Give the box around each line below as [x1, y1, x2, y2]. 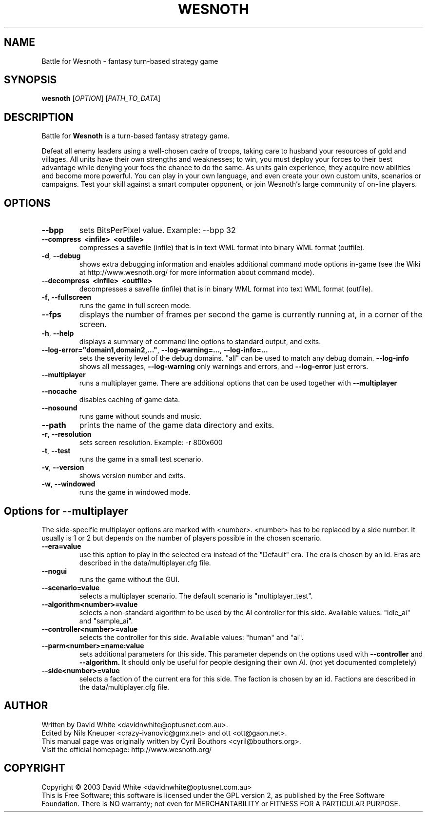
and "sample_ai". [79, 616, 133, 625]
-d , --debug [41, 252, 81, 260]
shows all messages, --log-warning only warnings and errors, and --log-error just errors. [79, 362, 369, 371]
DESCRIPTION [4, 111, 74, 123]
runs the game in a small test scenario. [79, 455, 203, 464]
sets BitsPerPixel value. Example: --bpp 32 [79, 225, 236, 235]
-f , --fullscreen [41, 293, 92, 302]
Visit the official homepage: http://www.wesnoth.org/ [41, 745, 212, 754]
